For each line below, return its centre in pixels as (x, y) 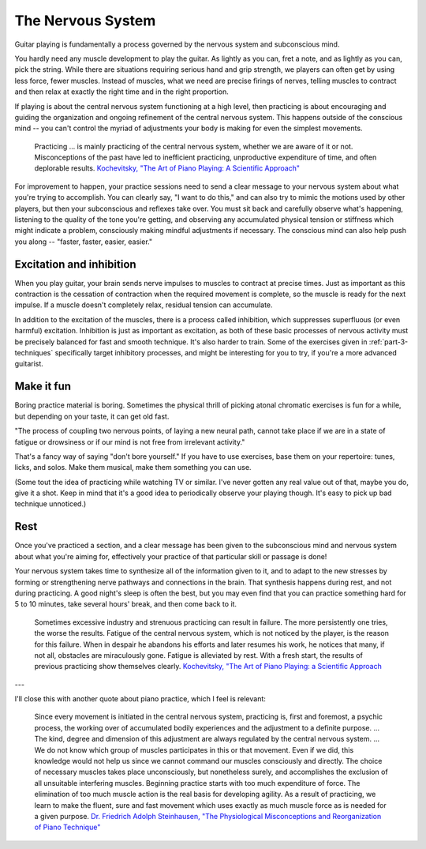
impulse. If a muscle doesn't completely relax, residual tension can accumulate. (144, 305)
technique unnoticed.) (50, 504)
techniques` (34, 353)
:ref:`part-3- (389, 342)
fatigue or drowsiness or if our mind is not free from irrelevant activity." (130, 441)
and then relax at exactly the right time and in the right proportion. (121, 92)
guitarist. (29, 364)
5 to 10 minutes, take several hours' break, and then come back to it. (125, 604)
